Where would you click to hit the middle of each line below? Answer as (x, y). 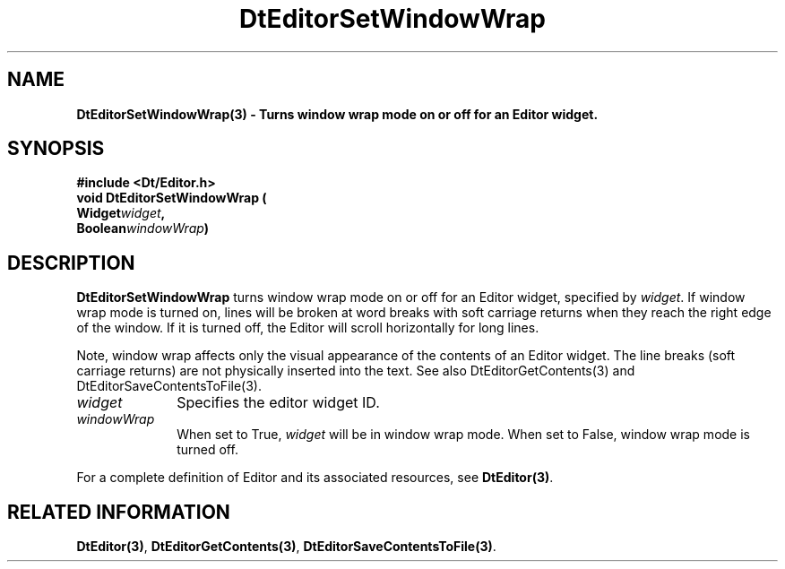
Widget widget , (121, 213)
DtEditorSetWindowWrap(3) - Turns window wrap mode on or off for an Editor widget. (337, 114)
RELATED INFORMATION (119, 512)
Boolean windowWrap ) (143, 228)
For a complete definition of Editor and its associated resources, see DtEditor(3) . (315, 478)
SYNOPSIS (56, 149)
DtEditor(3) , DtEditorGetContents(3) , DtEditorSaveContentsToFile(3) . (286, 547)
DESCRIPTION (71, 263)
